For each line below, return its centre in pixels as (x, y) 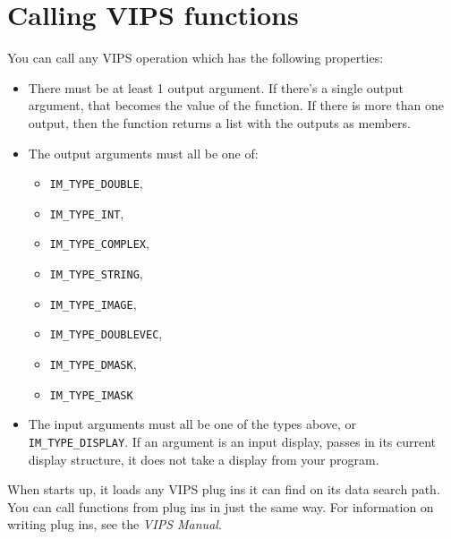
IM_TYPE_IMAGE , (93, 303)
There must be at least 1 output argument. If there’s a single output (216, 87)
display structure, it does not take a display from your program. (204, 459)
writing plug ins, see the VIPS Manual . (115, 524)
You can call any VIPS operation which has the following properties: (196, 58)
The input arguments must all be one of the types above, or (192, 424)
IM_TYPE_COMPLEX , (99, 243)
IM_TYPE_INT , (87, 213)
